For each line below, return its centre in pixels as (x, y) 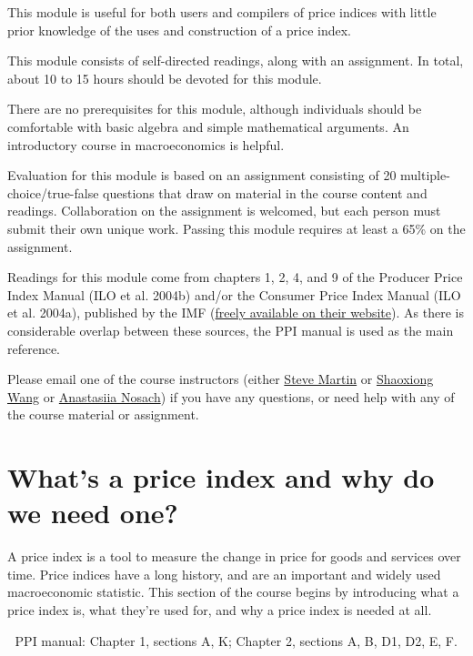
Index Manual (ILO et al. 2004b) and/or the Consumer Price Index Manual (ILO (234, 294)
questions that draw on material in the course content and (265, 192)
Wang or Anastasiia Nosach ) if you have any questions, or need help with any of (231, 396)
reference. (34, 348)
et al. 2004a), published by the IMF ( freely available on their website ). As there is (236, 313)
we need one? (93, 513)
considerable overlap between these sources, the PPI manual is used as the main (231, 330)
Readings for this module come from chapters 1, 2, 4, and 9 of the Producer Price (235, 277)
